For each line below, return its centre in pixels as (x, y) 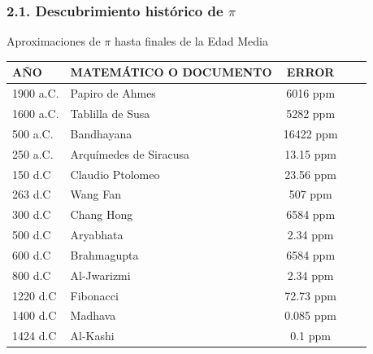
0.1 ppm (310, 336)
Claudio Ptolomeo (115, 174)
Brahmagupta (104, 254)
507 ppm (310, 194)
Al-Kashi (92, 336)
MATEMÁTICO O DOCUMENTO (171, 72)
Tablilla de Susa (110, 113)
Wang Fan (96, 194)
